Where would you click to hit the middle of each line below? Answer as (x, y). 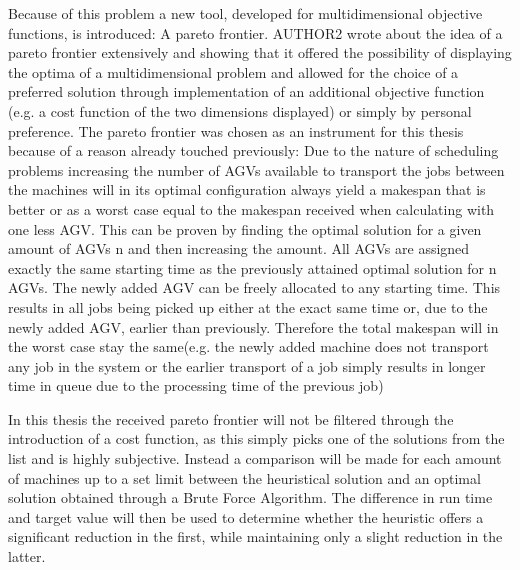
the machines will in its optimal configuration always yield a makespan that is (247, 189)
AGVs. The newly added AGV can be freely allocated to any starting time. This (254, 287)
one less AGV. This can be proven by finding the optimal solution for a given (245, 228)
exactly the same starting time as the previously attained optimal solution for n (252, 267)
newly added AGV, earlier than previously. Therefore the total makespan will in (253, 326)
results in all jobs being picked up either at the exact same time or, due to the (248, 306)
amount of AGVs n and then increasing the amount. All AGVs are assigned (239, 248)
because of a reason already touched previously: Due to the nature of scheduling (253, 150)
